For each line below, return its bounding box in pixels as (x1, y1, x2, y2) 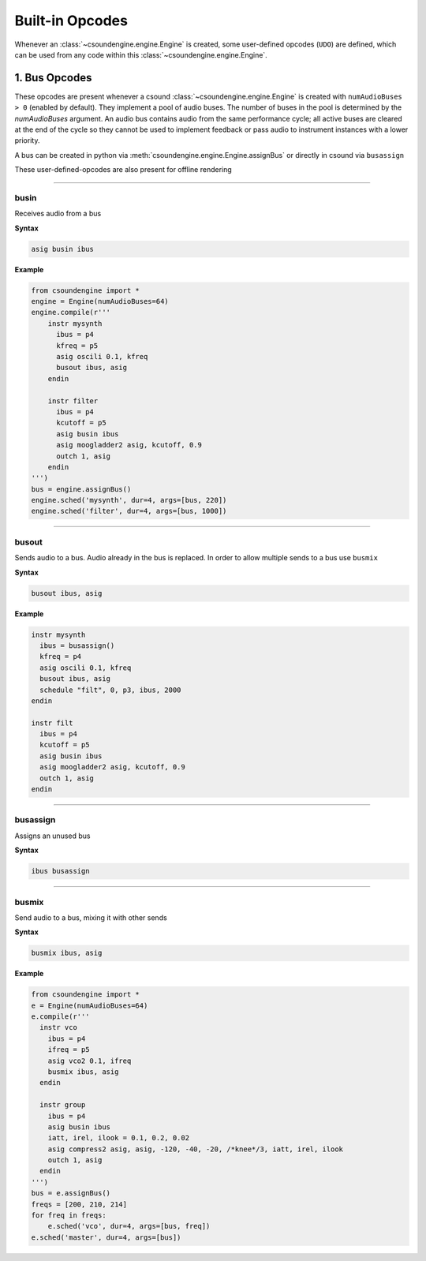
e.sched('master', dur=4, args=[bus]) (31, 1233, 181, 1242)
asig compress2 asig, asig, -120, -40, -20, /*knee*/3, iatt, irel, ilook (47, 1144, 343, 1154)
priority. (14, 136, 40, 145)
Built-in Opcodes (14, 12, 128, 29)
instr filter (47, 396, 99, 406)
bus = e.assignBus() (31, 1188, 110, 1198)
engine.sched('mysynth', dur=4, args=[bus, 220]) (31, 496, 227, 505)
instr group (39, 1101, 86, 1109)
